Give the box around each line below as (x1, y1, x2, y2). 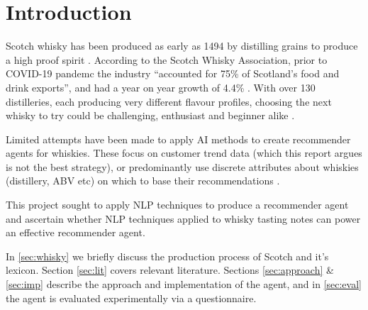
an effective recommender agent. (6, 225, 145, 240)
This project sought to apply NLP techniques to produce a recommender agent (6, 197, 349, 212)
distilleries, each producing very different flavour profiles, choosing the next (6, 94, 332, 109)
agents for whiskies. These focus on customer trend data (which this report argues (6, 145, 362, 160)
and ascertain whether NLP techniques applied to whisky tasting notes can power (6, 211, 361, 226)
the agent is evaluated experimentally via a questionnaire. (6, 290, 257, 305)
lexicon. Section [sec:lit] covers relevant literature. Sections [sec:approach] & (6, 262, 334, 277)
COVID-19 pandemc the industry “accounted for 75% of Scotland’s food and (6, 66, 340, 81)
